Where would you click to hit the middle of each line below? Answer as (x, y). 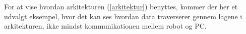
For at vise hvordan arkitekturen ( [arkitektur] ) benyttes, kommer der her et (121, 6)
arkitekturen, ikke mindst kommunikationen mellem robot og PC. (105, 26)
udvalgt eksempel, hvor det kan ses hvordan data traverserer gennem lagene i (123, 16)
